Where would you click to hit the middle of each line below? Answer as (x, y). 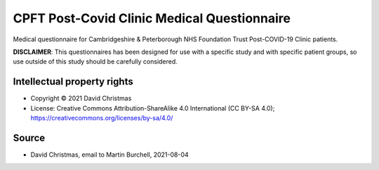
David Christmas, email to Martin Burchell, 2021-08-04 (109, 155)
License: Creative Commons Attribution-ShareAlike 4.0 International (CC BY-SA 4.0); (153, 108)
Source (29, 137)
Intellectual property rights (73, 82)
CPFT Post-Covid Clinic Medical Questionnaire (152, 18)
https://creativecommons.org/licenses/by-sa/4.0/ (102, 118)
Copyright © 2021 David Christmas (81, 99)
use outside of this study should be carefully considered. (95, 62)
